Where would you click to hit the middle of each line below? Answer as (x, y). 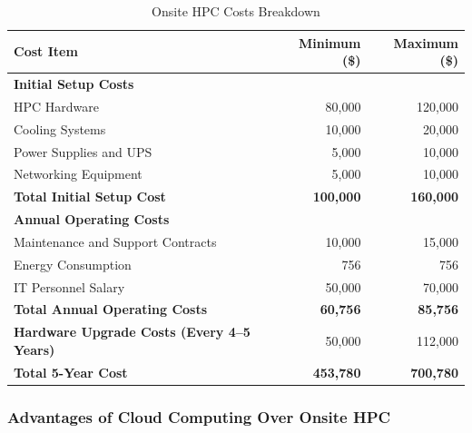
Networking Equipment (78, 174)
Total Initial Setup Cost (90, 197)
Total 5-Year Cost (71, 372)
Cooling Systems (60, 128)
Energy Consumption (73, 264)
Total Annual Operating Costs (111, 309)
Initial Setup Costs (74, 84)
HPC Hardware (56, 106)
